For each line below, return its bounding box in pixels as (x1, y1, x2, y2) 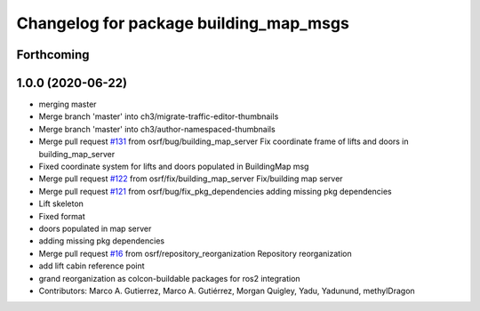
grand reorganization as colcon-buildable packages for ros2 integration (38, 273, 301, 283)
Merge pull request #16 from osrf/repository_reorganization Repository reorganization (38, 248, 352, 259)
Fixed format (38, 211, 86, 221)
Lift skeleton (38, 198, 84, 209)
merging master (38, 99, 97, 110)
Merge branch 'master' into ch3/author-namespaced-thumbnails (38, 124, 276, 134)
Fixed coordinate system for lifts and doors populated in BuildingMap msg (38, 161, 309, 172)
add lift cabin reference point (38, 260, 146, 271)
